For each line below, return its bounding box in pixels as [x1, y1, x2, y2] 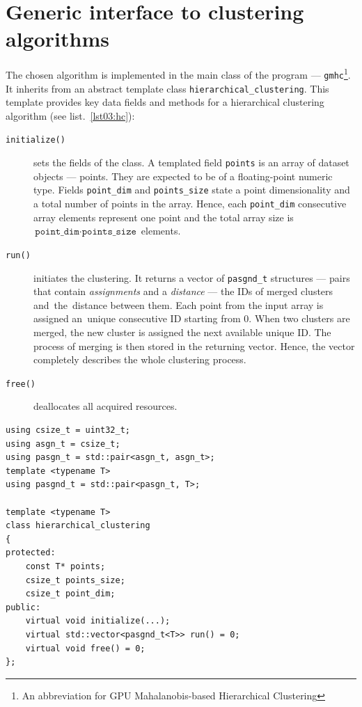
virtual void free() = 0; [25, 643, 145, 653]
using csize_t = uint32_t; [6, 425, 130, 435]
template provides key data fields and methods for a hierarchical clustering [6, 95, 324, 109]
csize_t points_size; [25, 575, 125, 585]
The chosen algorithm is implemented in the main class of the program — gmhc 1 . [6, 65, 351, 81]
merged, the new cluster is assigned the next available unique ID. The [33, 324, 331, 339]
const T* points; [25, 561, 106, 571]
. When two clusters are [249, 311, 350, 326]
